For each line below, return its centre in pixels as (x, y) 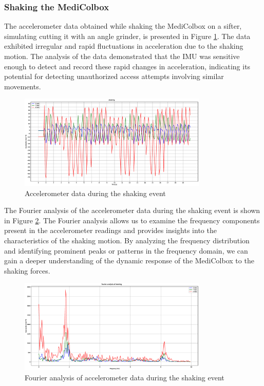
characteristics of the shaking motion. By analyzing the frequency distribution (127, 240)
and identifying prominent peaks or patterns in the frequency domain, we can (126, 250)
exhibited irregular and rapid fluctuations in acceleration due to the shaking (124, 46)
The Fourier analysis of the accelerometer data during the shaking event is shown (132, 210)
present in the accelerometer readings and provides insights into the (110, 230)
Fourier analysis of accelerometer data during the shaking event (125, 377)
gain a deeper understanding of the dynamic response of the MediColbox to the (129, 260)
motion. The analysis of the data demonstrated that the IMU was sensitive (122, 56)
